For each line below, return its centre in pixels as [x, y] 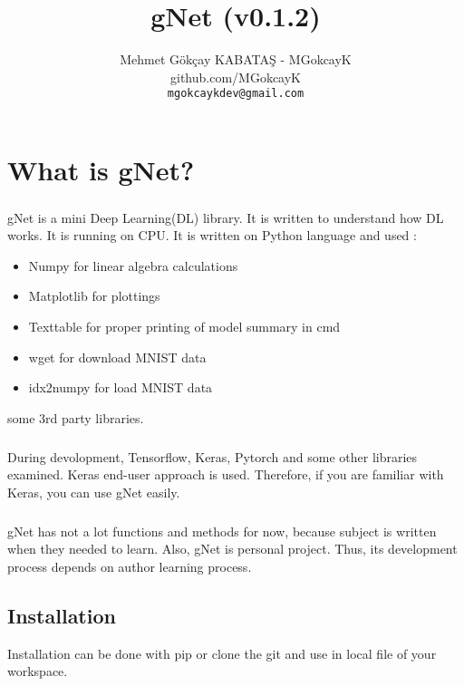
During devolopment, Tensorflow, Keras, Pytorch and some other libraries [213, 456]
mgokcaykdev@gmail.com [236, 94]
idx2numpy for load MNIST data [121, 387]
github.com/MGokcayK [235, 77]
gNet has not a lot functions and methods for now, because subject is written [222, 531]
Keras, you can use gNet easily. [94, 492]
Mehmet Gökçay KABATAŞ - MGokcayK [236, 59]
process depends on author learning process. [130, 566]
